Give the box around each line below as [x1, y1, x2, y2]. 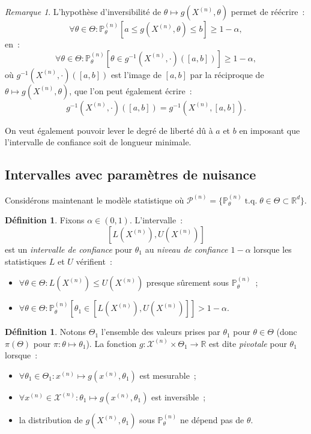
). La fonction [86, 337, 137, 349]
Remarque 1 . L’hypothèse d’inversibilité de [5, 5, 162, 17]
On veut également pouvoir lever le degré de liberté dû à [5, 124, 213, 136]
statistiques [5, 255, 47, 267]
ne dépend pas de [180, 413, 244, 426]
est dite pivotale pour [209, 337, 287, 349]
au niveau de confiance [145, 243, 228, 255]
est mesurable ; [139, 369, 196, 381]
